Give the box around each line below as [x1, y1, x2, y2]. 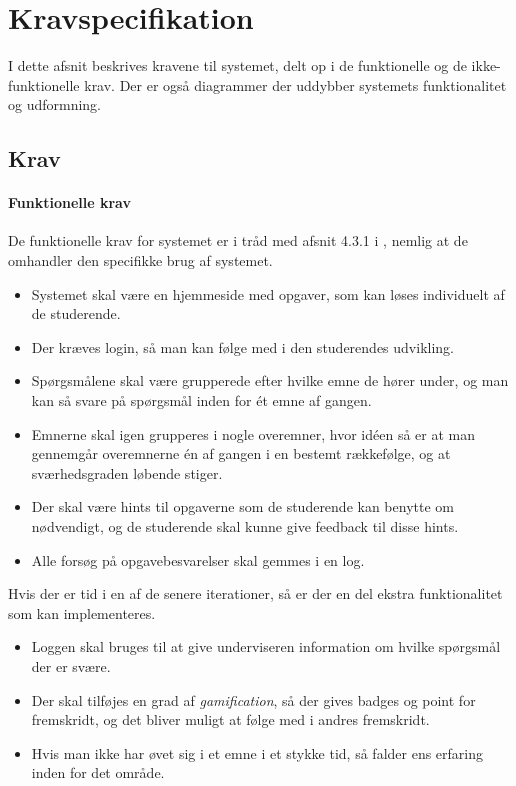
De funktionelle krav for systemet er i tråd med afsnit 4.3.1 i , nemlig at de [8, 230, 468, 251]
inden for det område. [31, 762, 165, 783]
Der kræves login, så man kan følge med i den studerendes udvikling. [31, 336, 454, 357]
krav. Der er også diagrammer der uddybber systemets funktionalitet [84, 74, 507, 95]
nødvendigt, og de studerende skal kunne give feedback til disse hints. [31, 516, 459, 537]
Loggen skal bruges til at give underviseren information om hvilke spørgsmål [31, 636, 501, 657]
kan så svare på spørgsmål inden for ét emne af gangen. [31, 390, 372, 411]
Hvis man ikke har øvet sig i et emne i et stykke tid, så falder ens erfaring [31, 742, 484, 763]
